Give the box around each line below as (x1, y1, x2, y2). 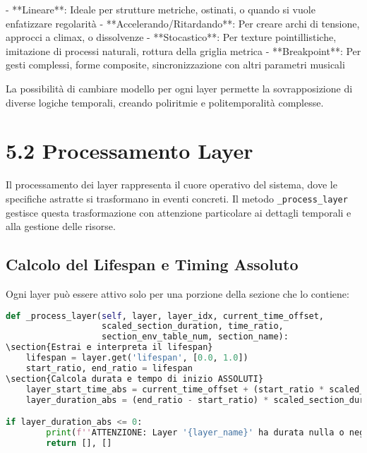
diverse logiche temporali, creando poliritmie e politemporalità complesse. (6, 95, 324, 109)
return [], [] (46, 437, 112, 448)
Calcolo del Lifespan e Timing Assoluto (6, 253, 299, 275)
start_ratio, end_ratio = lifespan (25, 363, 193, 373)
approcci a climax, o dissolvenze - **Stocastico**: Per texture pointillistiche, (6, 30, 337, 44)
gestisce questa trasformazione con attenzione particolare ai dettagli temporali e (6, 205, 351, 219)
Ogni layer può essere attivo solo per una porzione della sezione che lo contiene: (6, 286, 349, 301)
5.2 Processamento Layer (6, 136, 253, 165)
